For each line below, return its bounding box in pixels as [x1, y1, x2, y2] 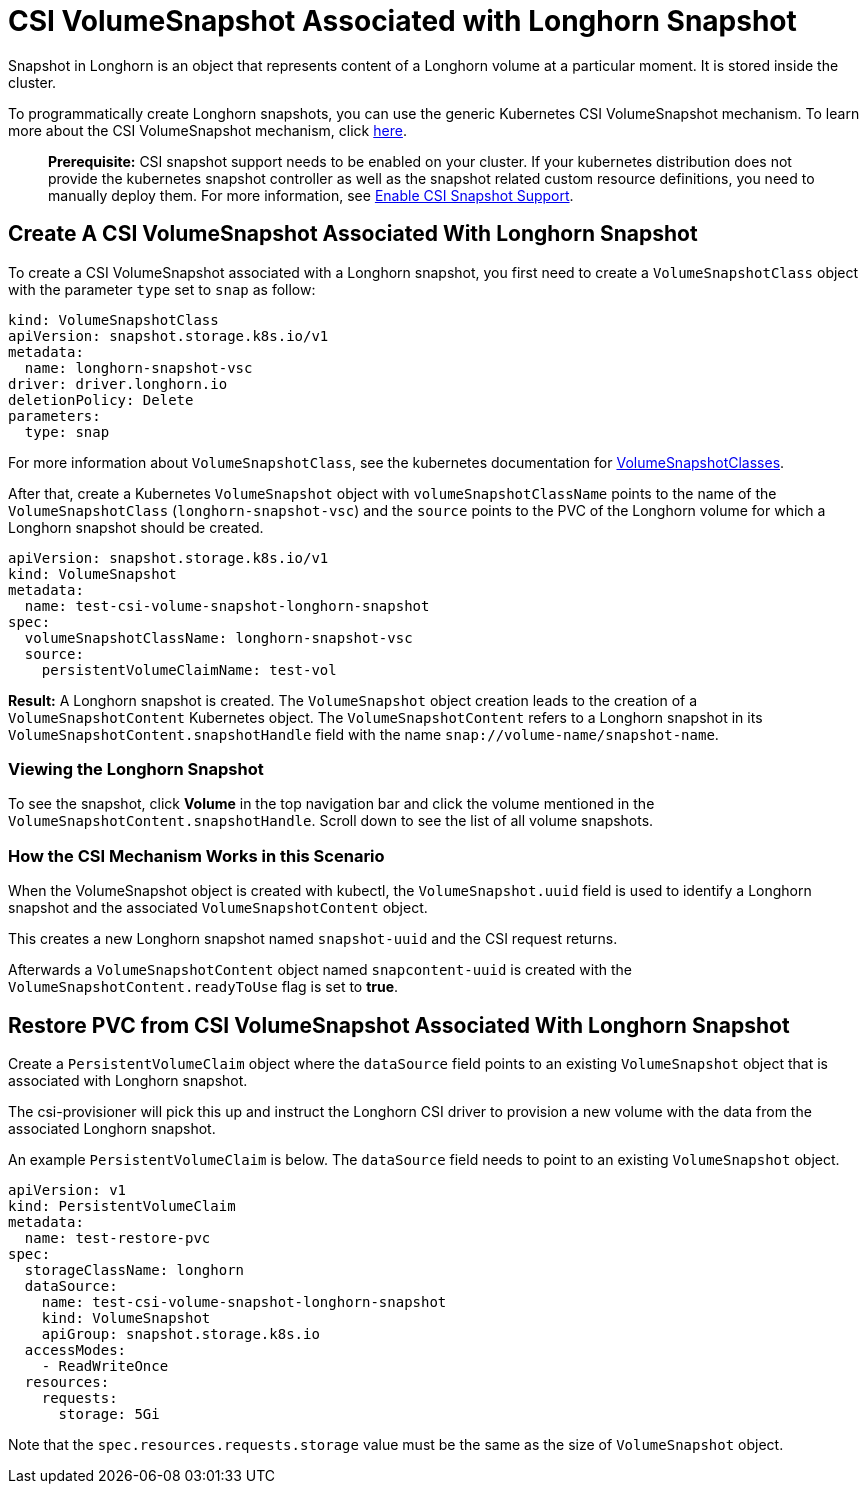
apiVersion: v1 [8, 1181, 127, 1198]
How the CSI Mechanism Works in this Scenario [8, 845, 385, 866]
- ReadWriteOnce [41, 1357, 169, 1374]
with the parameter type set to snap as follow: [8, 280, 316, 298]
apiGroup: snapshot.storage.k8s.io [41, 1325, 320, 1342]
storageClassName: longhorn [24, 1261, 245, 1278]
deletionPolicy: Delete [8, 391, 194, 408]
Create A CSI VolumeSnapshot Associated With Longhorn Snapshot [8, 221, 698, 247]
